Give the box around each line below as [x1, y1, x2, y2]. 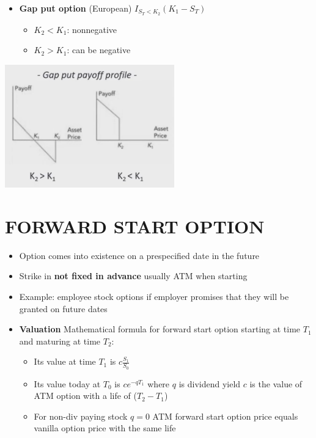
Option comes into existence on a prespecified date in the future [19, 249, 260, 261]
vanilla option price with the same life [34, 422, 176, 434]
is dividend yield [178, 377, 241, 390]
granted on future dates [19, 302, 108, 315]
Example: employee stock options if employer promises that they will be [19, 290, 289, 303]
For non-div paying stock [34, 409, 128, 422]
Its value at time [34, 355, 96, 368]
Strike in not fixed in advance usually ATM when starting [19, 269, 248, 282]
